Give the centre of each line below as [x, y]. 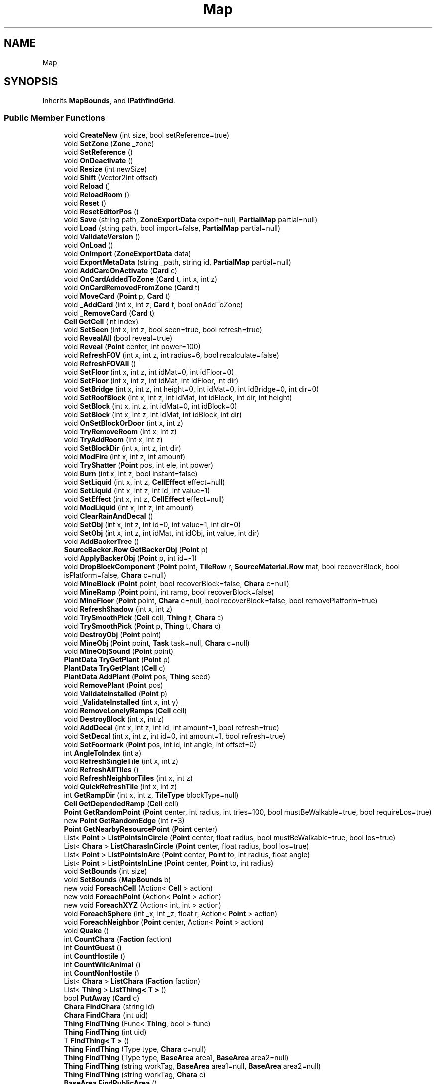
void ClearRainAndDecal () [109, 516]
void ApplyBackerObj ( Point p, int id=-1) [130, 558]
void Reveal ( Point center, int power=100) [132, 347]
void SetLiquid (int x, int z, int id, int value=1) [137, 491]
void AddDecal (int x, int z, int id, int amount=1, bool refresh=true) [171, 728]
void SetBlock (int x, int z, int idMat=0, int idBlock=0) [151, 406]
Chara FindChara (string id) [109, 1007]
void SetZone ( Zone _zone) [109, 144]
